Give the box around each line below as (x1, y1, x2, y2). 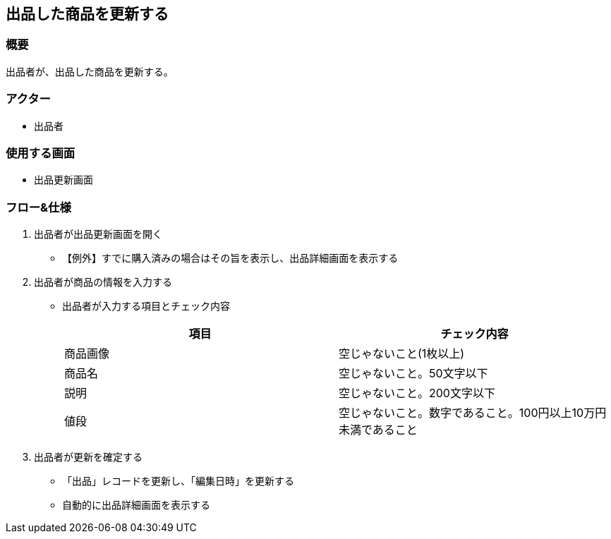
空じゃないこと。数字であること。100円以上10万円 (339, 406, 607, 420)
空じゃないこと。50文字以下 (339, 366, 488, 381)
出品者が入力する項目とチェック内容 (62, 300, 230, 313)
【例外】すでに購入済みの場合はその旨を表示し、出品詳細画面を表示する (62, 252, 399, 265)
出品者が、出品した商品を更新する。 (6, 65, 174, 78)
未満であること (339, 423, 418, 437)
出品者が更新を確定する (34, 451, 143, 464)
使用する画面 (6, 145, 75, 160)
